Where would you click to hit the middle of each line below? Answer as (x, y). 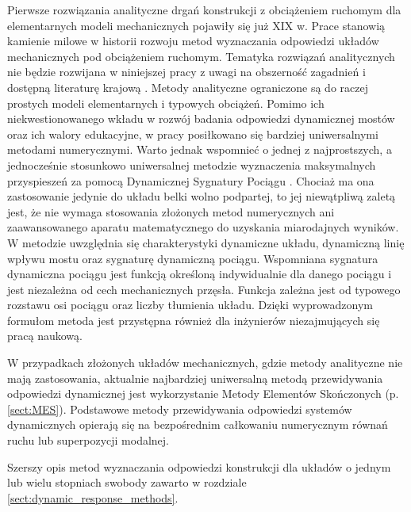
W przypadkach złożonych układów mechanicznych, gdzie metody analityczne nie (205, 363)
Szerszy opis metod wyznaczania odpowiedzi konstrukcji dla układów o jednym (199, 466)
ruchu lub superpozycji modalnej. (88, 440)
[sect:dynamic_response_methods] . (93, 497)
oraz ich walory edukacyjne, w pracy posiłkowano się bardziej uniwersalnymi (193, 134)
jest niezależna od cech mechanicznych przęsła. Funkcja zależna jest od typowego (204, 289)
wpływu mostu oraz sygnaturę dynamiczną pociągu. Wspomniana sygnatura (193, 258)
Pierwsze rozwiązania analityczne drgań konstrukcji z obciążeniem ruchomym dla (204, 10)
